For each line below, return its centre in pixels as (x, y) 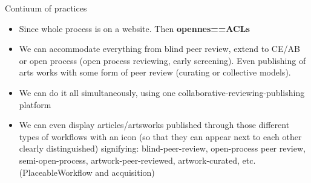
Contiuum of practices (46, 8)
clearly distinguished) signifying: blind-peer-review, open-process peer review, (162, 148)
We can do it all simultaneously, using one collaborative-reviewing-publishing (162, 92)
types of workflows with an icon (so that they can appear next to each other (160, 136)
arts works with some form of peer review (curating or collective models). (155, 72)
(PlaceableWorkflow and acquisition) (87, 172)
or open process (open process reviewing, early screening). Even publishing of (162, 60)
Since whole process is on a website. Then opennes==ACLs (134, 28)
